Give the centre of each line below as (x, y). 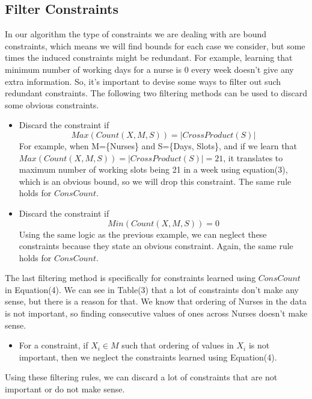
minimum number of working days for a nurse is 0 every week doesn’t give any (149, 69)
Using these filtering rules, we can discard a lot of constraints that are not (141, 377)
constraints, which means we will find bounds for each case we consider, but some (155, 45)
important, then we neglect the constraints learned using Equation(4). (148, 357)
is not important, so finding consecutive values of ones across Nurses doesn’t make (156, 313)
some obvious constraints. (52, 104)
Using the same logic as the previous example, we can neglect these (143, 234)
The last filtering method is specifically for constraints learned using (130, 278)
